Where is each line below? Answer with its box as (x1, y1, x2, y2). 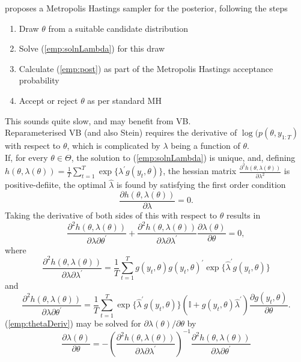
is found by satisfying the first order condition (116, 178, 286, 191)
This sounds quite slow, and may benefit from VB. (5, 114, 191, 127)
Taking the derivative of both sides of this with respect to (5, 209, 217, 222)
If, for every (5, 151, 48, 163)
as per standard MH (87, 94, 162, 106)
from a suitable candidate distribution (48, 22, 189, 34)
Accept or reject (19, 94, 78, 106)
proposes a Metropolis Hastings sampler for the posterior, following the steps (5, 2, 288, 14)
